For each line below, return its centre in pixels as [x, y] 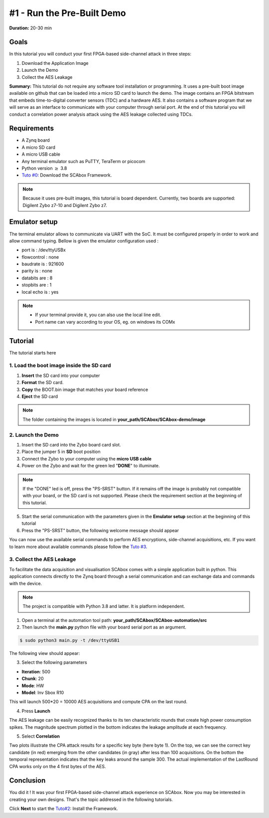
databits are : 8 [37, 278]
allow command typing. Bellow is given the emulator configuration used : [84, 241]
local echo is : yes [40, 292]
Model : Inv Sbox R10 [43, 693]
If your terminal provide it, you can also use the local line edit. [98, 315]
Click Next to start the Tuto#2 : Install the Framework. [64, 809]
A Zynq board [36, 140]
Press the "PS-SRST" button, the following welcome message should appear [100, 530]
